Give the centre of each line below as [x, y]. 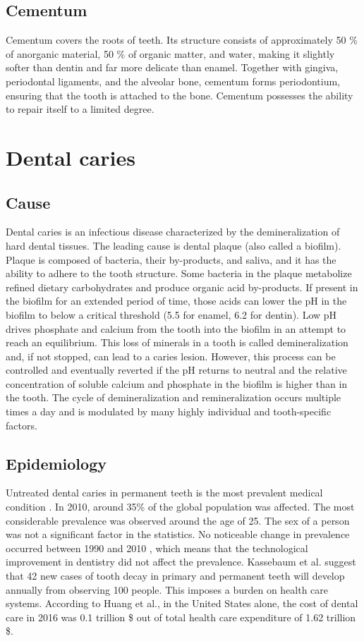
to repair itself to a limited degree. [80, 109]
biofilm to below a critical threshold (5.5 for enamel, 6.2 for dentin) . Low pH [171, 314]
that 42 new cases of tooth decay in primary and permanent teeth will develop [175, 576]
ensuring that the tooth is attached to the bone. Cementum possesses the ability [180, 95]
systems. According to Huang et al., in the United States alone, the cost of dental [182, 603]
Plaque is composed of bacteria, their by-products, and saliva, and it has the [171, 259]
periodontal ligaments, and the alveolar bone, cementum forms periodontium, [173, 81]
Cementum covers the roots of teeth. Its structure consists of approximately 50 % [182, 40]
